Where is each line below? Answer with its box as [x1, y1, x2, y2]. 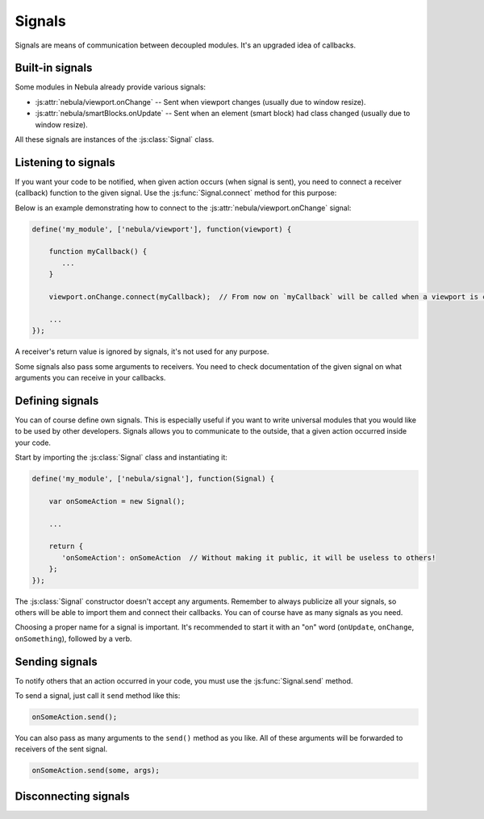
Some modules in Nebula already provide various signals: [15, 82, 206, 92]
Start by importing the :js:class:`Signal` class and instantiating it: [15, 452, 227, 463]
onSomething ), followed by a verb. [15, 634, 132, 643]
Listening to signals [15, 156, 116, 169]
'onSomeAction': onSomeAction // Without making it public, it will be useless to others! [61, 553, 436, 562]
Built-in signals [15, 61, 93, 75]
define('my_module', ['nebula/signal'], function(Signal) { [31, 474, 275, 484]
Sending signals [15, 655, 98, 668]
